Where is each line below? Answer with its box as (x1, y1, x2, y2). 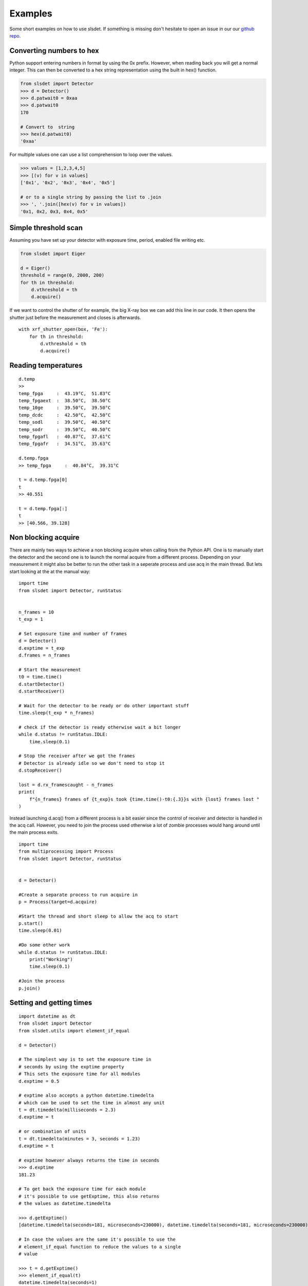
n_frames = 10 (18, 609, 54, 615)
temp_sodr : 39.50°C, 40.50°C (18, 426, 111, 432)
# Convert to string (20, 124, 75, 130)
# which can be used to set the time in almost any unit (18, 1100, 165, 1105)
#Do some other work (18, 942, 70, 948)
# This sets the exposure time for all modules (18, 1071, 141, 1077)
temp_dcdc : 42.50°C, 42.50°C (18, 412, 111, 418)
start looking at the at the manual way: (9, 568, 91, 575)
